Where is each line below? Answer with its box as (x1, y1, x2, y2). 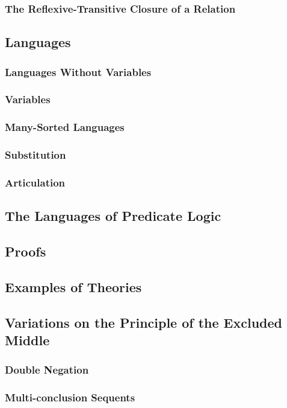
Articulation (5, 174, 66, 190)
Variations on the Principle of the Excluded (5, 313, 282, 331)
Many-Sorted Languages (5, 120, 125, 135)
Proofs (5, 242, 46, 261)
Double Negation (5, 362, 89, 377)
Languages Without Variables (5, 64, 152, 79)
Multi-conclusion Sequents (5, 390, 135, 405)
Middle (5, 330, 50, 349)
